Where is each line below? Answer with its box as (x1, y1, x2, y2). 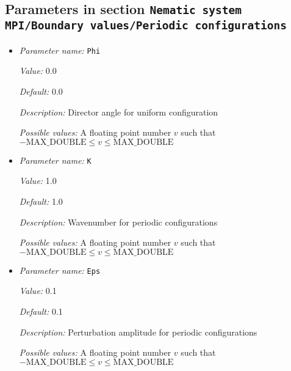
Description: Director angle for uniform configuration (19, 105, 218, 118)
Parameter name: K (19, 153, 92, 166)
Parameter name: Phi (19, 43, 101, 56)
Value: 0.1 (19, 284, 57, 297)
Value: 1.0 (19, 174, 57, 187)
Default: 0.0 (19, 85, 63, 97)
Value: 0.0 (19, 64, 57, 77)
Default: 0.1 (19, 305, 63, 318)
